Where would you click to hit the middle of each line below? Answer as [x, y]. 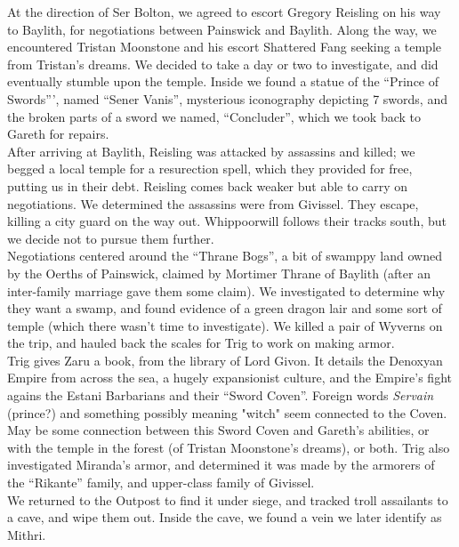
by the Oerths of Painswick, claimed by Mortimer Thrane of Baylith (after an [219, 273]
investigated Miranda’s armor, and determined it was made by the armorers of [221, 465]
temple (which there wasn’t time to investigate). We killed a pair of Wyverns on [225, 325]
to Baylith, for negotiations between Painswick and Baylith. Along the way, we [222, 29]
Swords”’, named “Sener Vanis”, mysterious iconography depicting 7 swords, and [227, 98]
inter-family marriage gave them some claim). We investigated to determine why [226, 290]
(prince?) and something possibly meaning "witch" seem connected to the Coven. [227, 412]
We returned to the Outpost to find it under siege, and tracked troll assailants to [228, 499]
